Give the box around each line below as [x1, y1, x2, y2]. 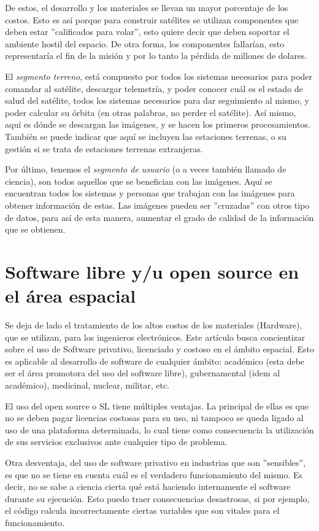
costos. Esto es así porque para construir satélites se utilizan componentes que [5, 13, 299, 26]
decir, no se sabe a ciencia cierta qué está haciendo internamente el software [5, 480, 291, 493]
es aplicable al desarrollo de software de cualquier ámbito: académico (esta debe [5, 354, 305, 367]
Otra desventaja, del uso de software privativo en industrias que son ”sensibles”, [5, 455, 306, 468]
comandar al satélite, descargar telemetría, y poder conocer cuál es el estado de [5, 82, 303, 95]
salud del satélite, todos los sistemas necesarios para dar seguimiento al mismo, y [5, 94, 309, 107]
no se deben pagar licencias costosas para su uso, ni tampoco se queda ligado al [5, 411, 304, 424]
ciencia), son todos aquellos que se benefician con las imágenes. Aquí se [5, 174, 272, 187]
